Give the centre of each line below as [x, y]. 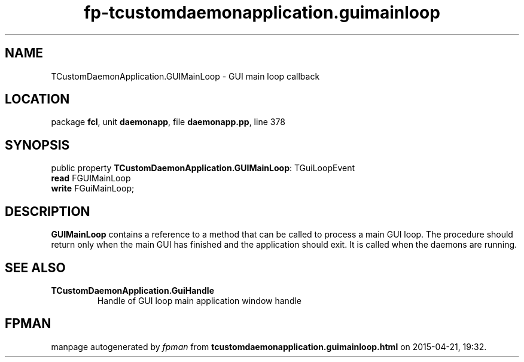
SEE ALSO [35, 267]
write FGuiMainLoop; [93, 188]
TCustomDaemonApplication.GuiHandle [132, 290]
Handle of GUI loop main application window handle [199, 300]
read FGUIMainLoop [91, 178]
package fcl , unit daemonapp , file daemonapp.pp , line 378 [168, 122]
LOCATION [37, 99]
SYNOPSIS [37, 145]
